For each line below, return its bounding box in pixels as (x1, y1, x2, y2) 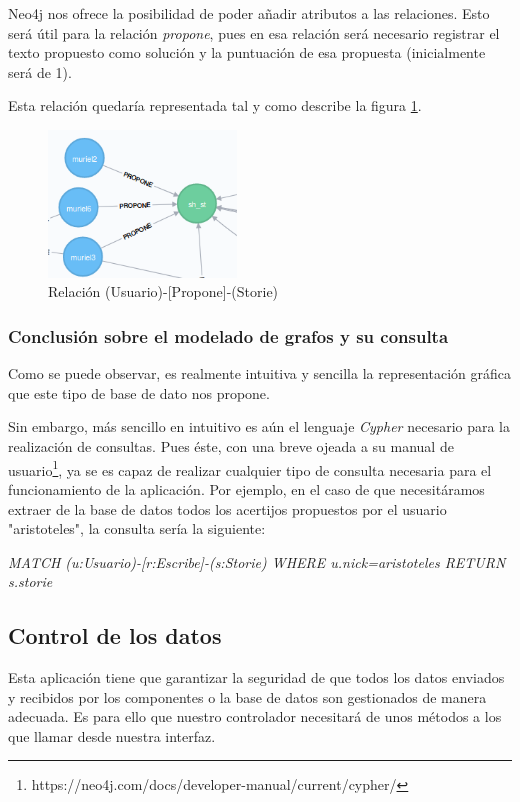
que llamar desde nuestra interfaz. (8, 725, 216, 746)
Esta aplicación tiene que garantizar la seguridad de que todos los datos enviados (8, 667, 505, 688)
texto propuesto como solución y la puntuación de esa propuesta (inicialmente (8, 42, 486, 63)
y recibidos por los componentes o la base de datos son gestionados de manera (8, 686, 487, 707)
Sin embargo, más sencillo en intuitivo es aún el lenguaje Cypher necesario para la (8, 416, 511, 437)
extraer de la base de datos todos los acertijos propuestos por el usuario (8, 498, 447, 519)
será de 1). (8, 61, 72, 82)
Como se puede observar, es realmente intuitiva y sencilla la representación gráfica (8, 363, 512, 384)
